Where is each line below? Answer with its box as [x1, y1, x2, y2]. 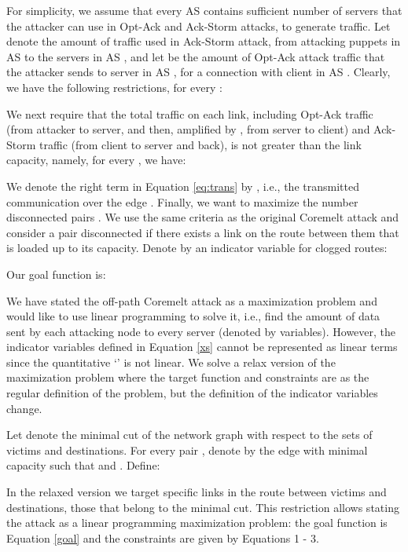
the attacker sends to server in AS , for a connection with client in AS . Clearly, [6, 64, 391, 80]
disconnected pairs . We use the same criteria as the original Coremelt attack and [6, 209, 399, 225]
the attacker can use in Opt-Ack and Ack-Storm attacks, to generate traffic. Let [6, 17, 391, 34]
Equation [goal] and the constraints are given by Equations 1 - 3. [6, 529, 319, 546]
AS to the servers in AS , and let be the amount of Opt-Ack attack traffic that [6, 48, 385, 64]
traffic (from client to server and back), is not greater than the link [39, 136, 362, 152]
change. [6, 400, 42, 416]
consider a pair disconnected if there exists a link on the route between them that [6, 224, 399, 240]
